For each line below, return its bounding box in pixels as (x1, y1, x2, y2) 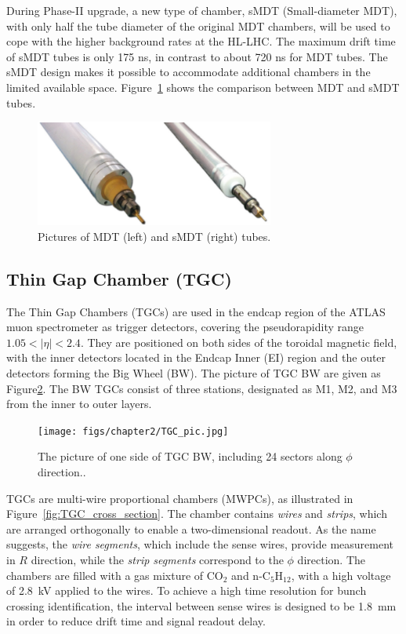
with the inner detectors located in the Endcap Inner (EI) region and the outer (6, 349, 386, 366)
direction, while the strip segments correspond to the (31, 551, 284, 567)
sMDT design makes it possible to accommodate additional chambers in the (6, 64, 371, 80)
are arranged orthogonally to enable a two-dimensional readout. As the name (6, 520, 376, 537)
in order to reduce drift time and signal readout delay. (6, 613, 266, 629)
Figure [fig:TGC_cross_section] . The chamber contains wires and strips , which (6, 505, 387, 522)
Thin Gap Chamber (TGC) (6, 266, 232, 290)
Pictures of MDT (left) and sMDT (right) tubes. (38, 228, 271, 244)
